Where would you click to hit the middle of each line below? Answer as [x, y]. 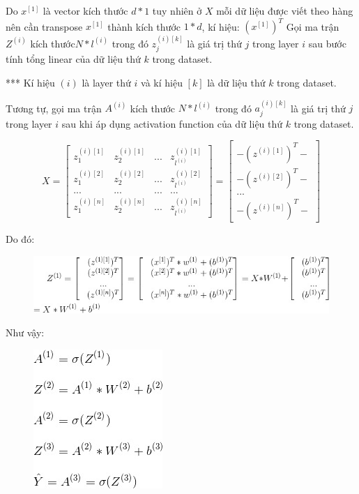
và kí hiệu [162, 82]
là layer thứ [106, 82]
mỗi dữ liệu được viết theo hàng [285, 10]
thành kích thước [144, 26]
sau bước [327, 43]
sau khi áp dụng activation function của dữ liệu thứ [172, 123]
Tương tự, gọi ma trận [54, 108]
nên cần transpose [44, 26]
